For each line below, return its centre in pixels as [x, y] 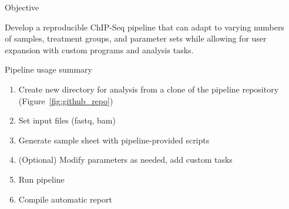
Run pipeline [41, 179]
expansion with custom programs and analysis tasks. [99, 49]
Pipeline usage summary [48, 69]
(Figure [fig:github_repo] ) [66, 100]
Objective [22, 7]
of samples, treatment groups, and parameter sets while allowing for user [136, 38]
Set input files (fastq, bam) [67, 120]
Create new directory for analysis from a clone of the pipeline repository [149, 89]
